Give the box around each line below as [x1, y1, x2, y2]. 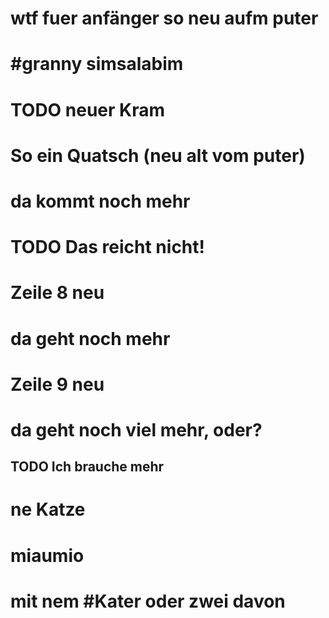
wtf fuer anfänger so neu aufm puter [10, 7, 319, 30]
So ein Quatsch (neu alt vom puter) [10, 144, 306, 167]
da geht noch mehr [10, 327, 171, 350]
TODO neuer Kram [10, 98, 166, 121]
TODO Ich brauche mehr [10, 458, 165, 476]
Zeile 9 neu [10, 373, 105, 396]
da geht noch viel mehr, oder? [10, 418, 263, 441]
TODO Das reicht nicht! [10, 236, 206, 259]
